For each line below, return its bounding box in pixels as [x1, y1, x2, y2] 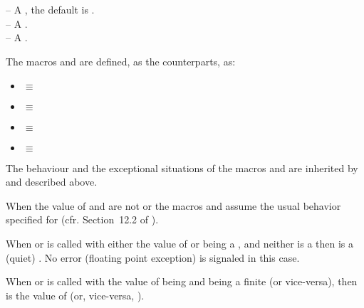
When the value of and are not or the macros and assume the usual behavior [6, 198, 341, 213]
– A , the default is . [6, 2, 95, 17]
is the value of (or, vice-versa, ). [6, 287, 145, 302]
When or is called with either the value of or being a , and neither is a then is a [6, 235, 354, 250]
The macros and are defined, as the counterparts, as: [6, 53, 236, 68]
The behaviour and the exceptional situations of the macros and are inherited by [6, 160, 358, 175]
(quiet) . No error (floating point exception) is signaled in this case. [6, 250, 300, 265]
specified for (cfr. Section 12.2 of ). [6, 212, 159, 227]
